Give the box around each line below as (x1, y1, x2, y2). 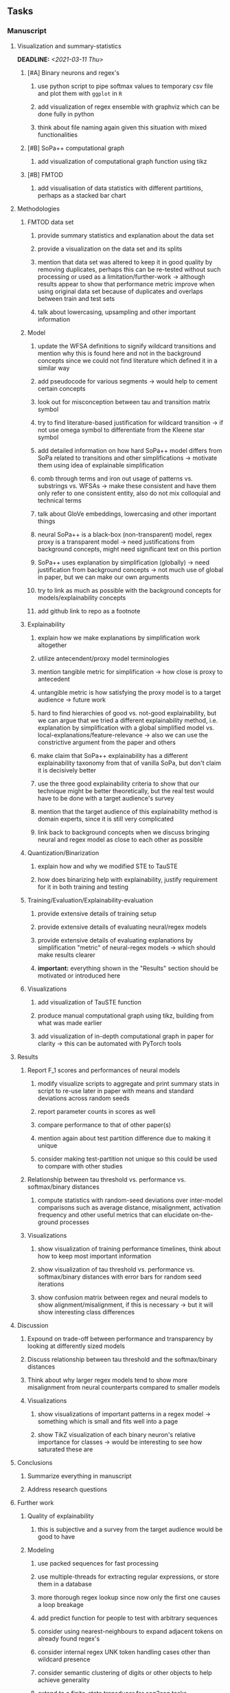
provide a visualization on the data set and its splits (37, 244, 183, 253)
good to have (37, 1532, 76, 1541)
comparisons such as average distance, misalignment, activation (37, 1203, 221, 1211)
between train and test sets (37, 294, 115, 302)
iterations (37, 1280, 65, 1288)
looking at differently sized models (27, 1342, 126, 1350)
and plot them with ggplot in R (37, 89, 122, 97)
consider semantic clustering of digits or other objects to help (37, 1668, 212, 1676)
